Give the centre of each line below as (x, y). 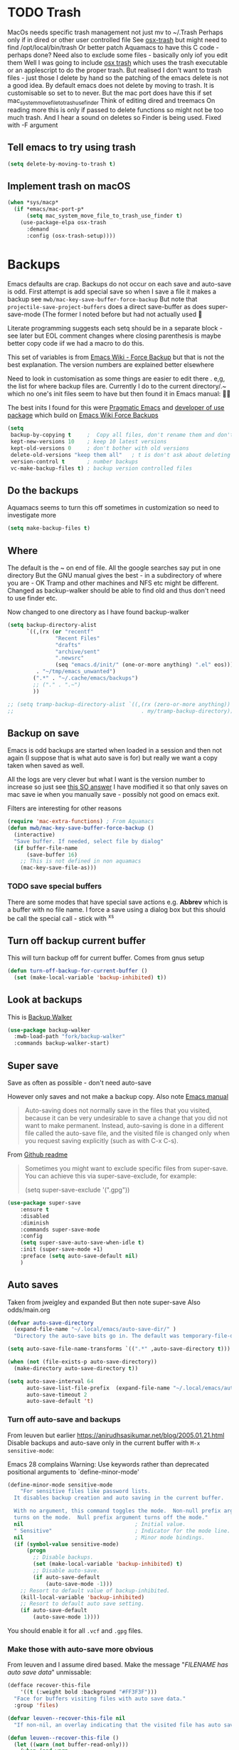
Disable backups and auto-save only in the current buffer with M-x (104, 1442)
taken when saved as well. (46, 765)
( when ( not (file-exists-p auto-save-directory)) (83, 1362)
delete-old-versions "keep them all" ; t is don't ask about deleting (121, 455)
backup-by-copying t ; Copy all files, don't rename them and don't (122, 435)
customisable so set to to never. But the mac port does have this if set (110, 93)
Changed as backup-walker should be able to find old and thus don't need (116, 590)
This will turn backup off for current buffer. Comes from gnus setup (106, 958)
